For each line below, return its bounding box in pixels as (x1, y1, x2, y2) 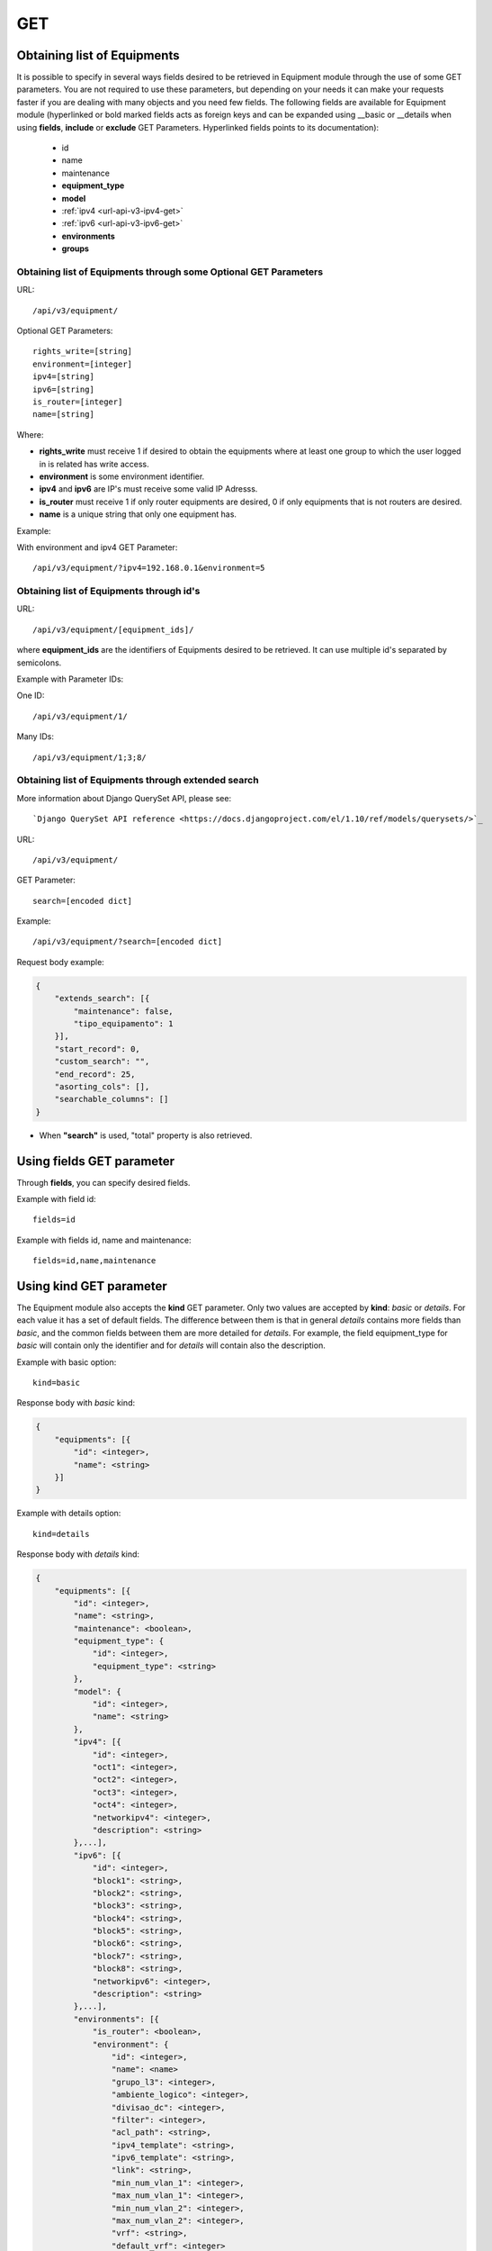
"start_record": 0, (54, 1044, 141, 1053)
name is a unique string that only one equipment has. (39, 509, 237, 520)
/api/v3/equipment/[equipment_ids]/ (32, 624, 194, 635)
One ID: (16, 690, 45, 701)
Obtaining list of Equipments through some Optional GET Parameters (16, 266, 324, 278)
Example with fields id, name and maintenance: (16, 1234, 192, 1245)
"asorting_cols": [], (54, 1081, 150, 1091)
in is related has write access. (39, 458, 149, 469)
